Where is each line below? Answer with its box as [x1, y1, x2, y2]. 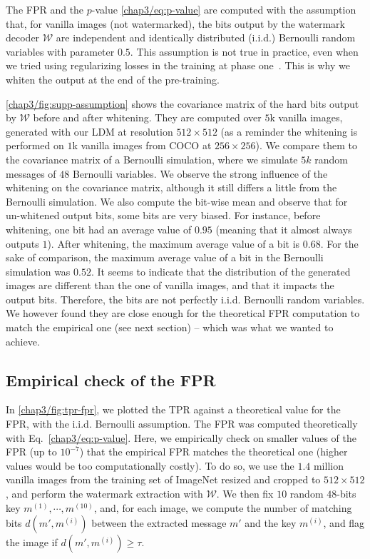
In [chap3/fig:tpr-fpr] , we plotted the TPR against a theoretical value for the [6, 402, 341, 417]
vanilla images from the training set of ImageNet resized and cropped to [6, 472, 321, 487]
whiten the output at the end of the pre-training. [6, 71, 220, 86]
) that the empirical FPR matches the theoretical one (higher [79, 444, 348, 459]
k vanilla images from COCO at [72, 138, 212, 153]
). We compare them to [255, 138, 357, 153]
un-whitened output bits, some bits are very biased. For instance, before [6, 208, 321, 223]
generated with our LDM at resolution [6, 124, 173, 139]
